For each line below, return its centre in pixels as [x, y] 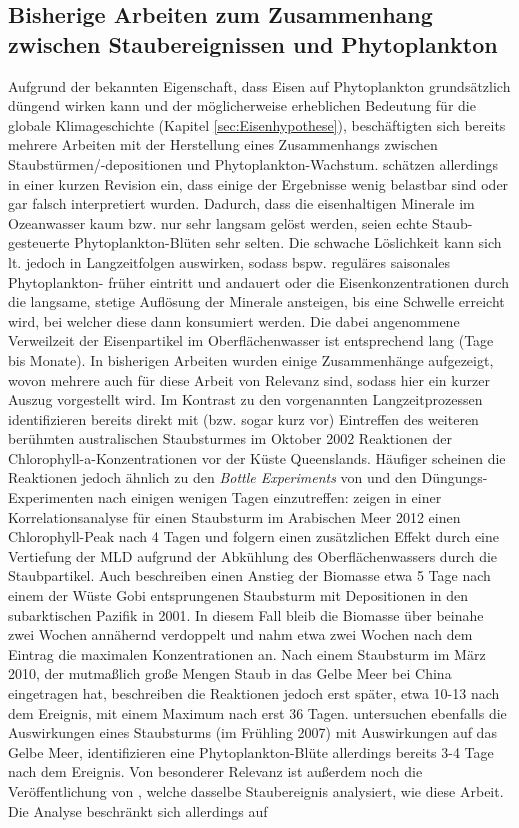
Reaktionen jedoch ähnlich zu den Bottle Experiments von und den [212, 477]
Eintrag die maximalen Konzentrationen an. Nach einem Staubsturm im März [247, 653]
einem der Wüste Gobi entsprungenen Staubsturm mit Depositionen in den [238, 595]
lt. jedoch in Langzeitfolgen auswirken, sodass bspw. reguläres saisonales [229, 261]
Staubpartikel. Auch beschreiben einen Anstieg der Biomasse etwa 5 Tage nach [249, 575]
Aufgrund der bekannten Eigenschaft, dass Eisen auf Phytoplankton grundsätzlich [259, 85]
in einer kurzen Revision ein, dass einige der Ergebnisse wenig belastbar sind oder [258, 183]
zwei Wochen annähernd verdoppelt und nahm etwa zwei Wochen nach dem [240, 634]
